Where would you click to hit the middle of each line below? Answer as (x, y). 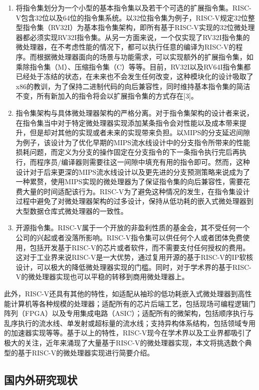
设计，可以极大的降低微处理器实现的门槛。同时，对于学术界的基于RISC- (133, 267)
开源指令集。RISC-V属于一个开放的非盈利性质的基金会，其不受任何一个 (133, 228)
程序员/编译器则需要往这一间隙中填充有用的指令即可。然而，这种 (143, 161)
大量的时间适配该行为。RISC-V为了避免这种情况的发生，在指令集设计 (136, 191)
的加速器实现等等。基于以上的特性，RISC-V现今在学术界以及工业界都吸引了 (128, 333)
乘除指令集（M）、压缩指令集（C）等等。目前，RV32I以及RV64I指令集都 (133, 66)
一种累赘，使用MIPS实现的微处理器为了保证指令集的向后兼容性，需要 (129, 181)
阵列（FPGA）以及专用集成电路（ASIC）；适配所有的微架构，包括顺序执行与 (129, 313)
